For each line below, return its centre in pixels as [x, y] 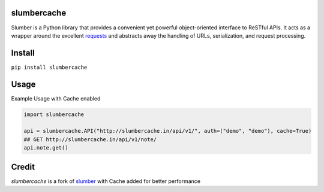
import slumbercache [54, 114]
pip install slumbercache [49, 67]
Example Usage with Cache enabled [56, 98]
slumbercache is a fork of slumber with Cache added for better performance [106, 181]
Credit [23, 167]
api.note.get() [46, 148]
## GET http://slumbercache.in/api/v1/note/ [90, 139]
